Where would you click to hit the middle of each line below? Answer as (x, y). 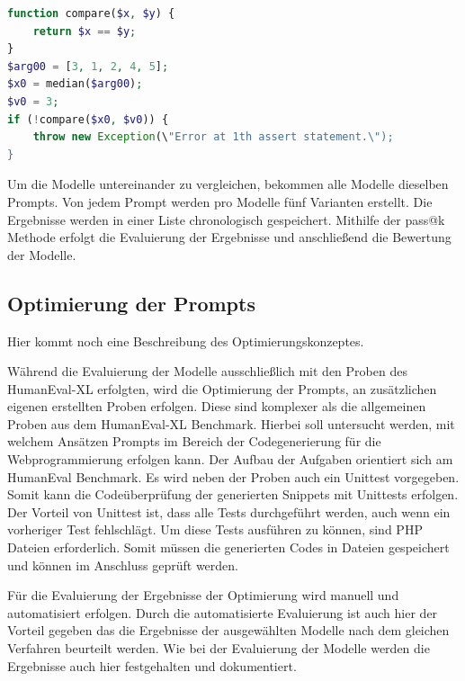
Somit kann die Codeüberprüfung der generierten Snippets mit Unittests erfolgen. (233, 494)
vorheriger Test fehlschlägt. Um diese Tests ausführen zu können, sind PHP (215, 529)
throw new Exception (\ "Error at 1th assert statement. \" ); (213, 137)
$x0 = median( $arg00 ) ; (75, 84)
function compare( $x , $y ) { (91, 13)
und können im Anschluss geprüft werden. (123, 565)
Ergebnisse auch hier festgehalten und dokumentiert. (152, 665)
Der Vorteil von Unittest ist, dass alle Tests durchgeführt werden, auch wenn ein (229, 511)
